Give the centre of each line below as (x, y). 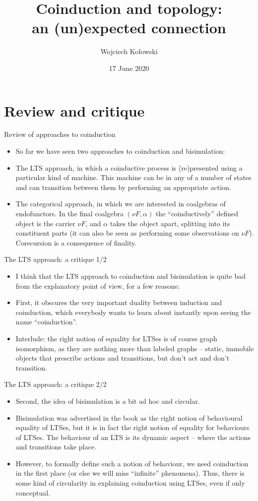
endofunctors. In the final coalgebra (69, 213)
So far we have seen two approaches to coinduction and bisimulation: (120, 151)
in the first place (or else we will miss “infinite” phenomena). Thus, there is (130, 473)
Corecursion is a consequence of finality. (76, 242)
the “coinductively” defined (197, 213)
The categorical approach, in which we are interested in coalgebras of (121, 204)
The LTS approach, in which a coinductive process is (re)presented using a (129, 167)
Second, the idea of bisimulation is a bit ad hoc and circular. (108, 401)
